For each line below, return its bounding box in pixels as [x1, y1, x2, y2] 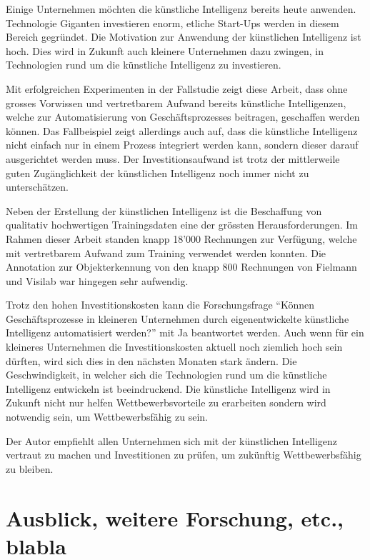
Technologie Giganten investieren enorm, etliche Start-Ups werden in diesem [6, 15, 339, 30]
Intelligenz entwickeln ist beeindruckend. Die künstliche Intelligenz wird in [6, 381, 331, 396]
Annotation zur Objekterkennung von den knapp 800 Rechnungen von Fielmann [6, 259, 357, 274]
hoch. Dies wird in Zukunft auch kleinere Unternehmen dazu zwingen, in [6, 43, 324, 58]
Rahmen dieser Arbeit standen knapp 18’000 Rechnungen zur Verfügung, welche [6, 231, 357, 246]
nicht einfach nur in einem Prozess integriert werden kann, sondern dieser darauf [6, 137, 359, 152]
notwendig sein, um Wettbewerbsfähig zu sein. [6, 409, 208, 424]
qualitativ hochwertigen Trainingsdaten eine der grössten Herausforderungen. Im [6, 217, 358, 232]
